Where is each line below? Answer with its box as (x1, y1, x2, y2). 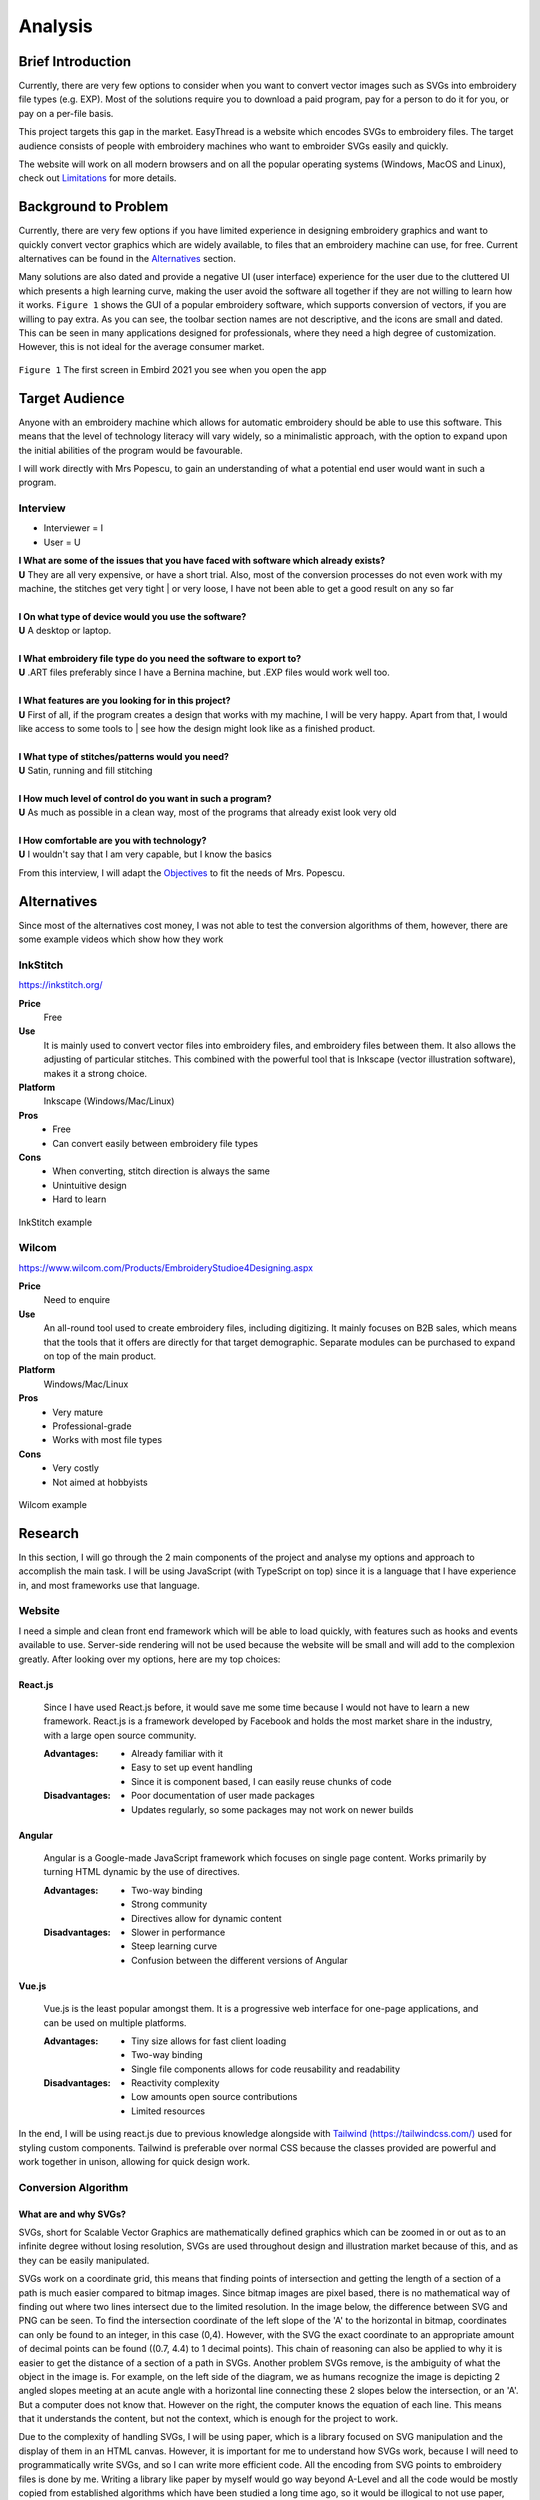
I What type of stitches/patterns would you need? (18, 750, 230, 762)
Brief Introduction (18, 53, 132, 70)
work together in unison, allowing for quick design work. (18, 2156, 250, 2168)
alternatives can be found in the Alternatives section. (18, 253, 237, 265)
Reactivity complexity (131, 2077, 220, 2089)
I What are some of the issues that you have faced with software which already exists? (18, 555, 386, 567)
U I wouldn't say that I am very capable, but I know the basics (18, 848, 272, 860)
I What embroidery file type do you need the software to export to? (18, 652, 302, 664)
